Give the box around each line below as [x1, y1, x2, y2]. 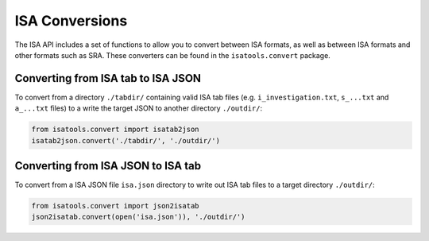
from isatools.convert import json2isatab [31, 201, 199, 211]
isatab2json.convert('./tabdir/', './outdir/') [31, 136, 220, 145]
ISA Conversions [14, 12, 128, 29]
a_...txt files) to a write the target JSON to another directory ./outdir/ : [14, 103, 262, 113]
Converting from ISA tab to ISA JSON [14, 72, 202, 85]
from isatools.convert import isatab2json [31, 125, 199, 134]
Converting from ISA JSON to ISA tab [14, 159, 202, 173]
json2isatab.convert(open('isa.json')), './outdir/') [31, 212, 245, 222]
